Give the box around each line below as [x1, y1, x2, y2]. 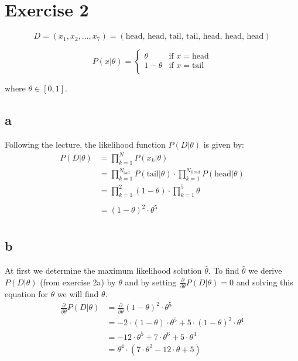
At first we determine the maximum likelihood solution [5, 264, 202, 277]
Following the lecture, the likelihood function [5, 138, 166, 150]
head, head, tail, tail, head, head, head [125, 32, 264, 41]
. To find [208, 264, 239, 277]
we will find [57, 288, 99, 300]
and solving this [236, 275, 293, 288]
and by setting [125, 275, 177, 288]
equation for [5, 288, 48, 300]
